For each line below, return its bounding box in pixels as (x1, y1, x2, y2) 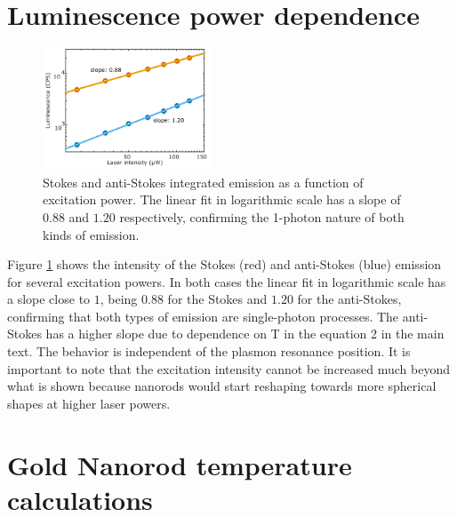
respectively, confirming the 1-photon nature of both (119, 207, 405, 226)
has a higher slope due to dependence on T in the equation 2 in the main (45, 324, 445, 343)
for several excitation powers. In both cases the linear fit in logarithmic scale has (7, 272, 446, 290)
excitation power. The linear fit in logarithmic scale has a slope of (43, 190, 401, 209)
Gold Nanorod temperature (7, 446, 352, 482)
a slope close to (7, 290, 91, 308)
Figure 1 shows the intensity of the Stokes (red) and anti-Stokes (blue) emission (7, 255, 442, 274)
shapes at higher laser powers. (7, 394, 171, 412)
